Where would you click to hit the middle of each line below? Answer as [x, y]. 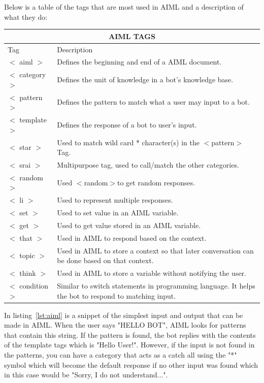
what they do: [26, 17]
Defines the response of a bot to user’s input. [127, 124]
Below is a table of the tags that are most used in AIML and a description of [124, 7]
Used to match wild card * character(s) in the [128, 142]
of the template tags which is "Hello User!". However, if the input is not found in [129, 345]
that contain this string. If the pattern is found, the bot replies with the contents [130, 334]
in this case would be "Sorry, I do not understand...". [86, 375]
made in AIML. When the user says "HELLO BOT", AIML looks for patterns [125, 325]
